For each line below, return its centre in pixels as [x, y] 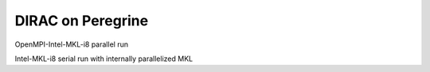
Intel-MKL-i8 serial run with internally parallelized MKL [104, 59]
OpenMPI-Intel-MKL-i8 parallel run [72, 44]
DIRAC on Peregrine [82, 21]
